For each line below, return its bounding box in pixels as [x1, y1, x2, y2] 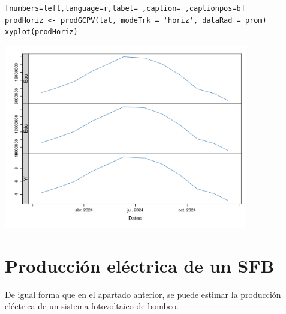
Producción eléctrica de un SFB [5, 253, 275, 277]
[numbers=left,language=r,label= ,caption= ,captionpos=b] [5, 4, 245, 13]
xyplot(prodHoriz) [5, 28, 78, 37]
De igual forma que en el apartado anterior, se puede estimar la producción [5, 288, 281, 300]
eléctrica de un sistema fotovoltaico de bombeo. [5, 300, 179, 312]
